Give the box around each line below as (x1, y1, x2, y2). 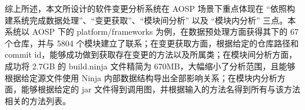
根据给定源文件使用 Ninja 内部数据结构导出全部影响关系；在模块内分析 (5, 71, 277, 84)
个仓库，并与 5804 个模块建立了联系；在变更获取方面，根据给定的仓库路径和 (5, 36, 299, 49)
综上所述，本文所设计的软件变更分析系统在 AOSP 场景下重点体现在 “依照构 (5, 2, 295, 14)
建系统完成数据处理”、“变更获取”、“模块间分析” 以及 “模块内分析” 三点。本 (5, 14, 296, 26)
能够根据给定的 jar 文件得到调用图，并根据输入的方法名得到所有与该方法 (21, 83, 301, 95)
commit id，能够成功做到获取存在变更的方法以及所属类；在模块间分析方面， (5, 48, 297, 61)
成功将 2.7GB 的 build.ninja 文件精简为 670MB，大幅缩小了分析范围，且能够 (5, 59, 296, 72)
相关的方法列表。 (5, 94, 71, 106)
